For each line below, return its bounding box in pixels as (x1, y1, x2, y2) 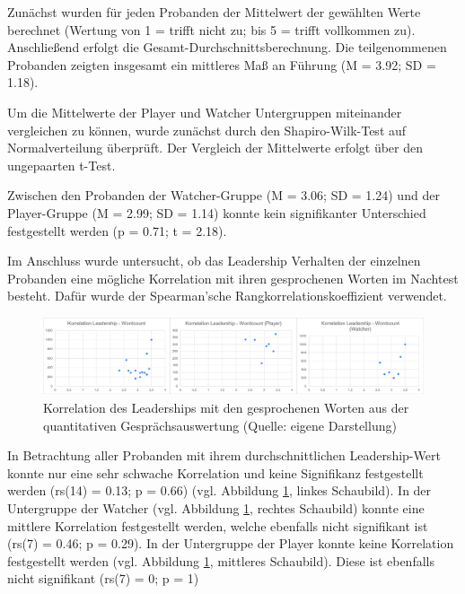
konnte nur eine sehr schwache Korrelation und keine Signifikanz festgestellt (7, 463, 424, 482)
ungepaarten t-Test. (7, 155, 116, 174)
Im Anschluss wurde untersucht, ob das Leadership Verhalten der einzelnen (7, 251, 421, 270)
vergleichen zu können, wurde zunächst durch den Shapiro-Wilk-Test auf (7, 120, 407, 139)
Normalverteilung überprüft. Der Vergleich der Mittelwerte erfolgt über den (7, 138, 424, 157)
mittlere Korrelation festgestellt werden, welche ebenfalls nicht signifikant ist (7, 516, 428, 535)
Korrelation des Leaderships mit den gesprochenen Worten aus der (43, 398, 409, 417)
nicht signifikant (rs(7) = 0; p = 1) (7, 569, 199, 588)
